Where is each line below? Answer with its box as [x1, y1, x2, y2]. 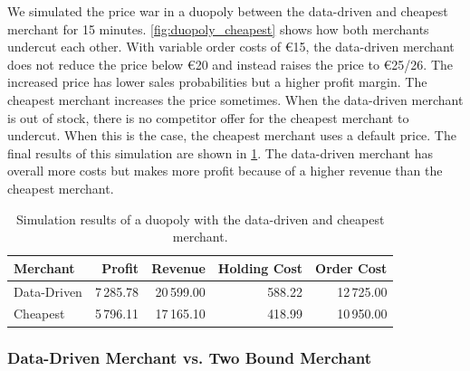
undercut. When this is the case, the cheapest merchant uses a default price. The [7, 126, 456, 145]
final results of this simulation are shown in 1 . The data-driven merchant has [7, 143, 434, 162]
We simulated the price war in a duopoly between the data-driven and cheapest [7, 2, 448, 20]
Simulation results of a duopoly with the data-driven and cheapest [16, 209, 385, 228]
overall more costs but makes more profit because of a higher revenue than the [7, 161, 443, 180]
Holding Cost [217, 258, 303, 277]
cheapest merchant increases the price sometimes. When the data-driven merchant [7, 90, 464, 109]
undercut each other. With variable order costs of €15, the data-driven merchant [7, 37, 455, 56]
